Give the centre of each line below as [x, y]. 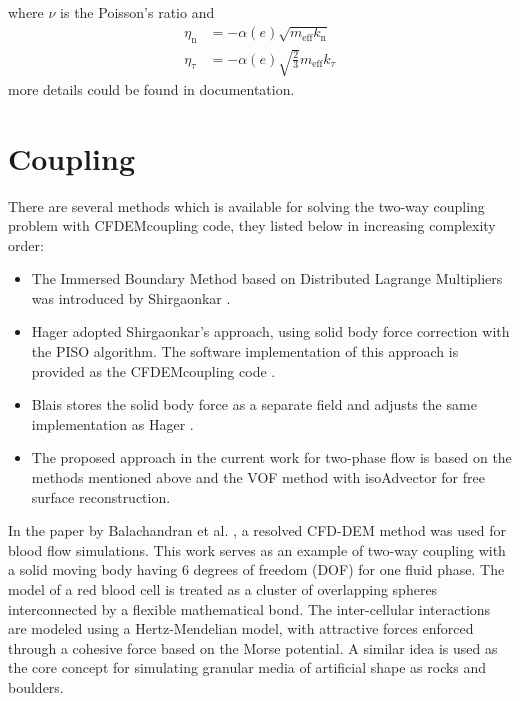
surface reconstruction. [101, 496]
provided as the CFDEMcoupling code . [153, 370]
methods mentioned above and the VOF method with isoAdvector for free [258, 477]
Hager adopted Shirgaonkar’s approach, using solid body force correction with [270, 331]
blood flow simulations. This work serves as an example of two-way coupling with [257, 549]
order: [26, 244]
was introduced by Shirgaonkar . [131, 297]
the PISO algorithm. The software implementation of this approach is [245, 351]
